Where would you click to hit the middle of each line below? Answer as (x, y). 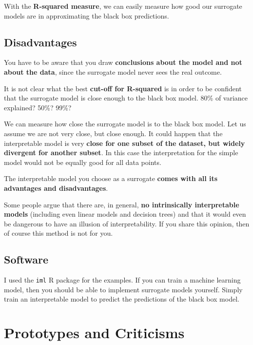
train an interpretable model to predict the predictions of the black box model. (122, 299)
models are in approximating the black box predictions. (87, 15)
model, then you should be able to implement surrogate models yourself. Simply (123, 289)
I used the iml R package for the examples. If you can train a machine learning (122, 280)
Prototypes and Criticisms (94, 333)
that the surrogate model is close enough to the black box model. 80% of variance (126, 98)
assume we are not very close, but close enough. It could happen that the (113, 133)
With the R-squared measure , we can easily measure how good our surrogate (123, 6)
